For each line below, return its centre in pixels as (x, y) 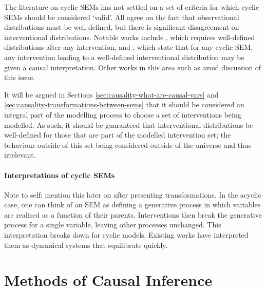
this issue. (20, 77)
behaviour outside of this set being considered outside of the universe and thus (128, 144)
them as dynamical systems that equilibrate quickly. (86, 245)
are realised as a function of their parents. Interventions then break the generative (133, 214)
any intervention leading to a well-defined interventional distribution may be (124, 57)
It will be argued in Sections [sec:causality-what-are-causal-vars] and (111, 94)
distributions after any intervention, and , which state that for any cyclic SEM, (129, 47)
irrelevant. (20, 155)
